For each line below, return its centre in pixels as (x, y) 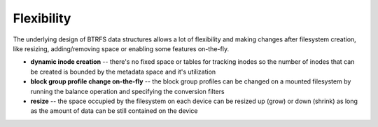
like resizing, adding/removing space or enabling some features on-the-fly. (121, 48)
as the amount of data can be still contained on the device (114, 111)
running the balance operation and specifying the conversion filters (127, 91)
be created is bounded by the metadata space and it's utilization (123, 72)
